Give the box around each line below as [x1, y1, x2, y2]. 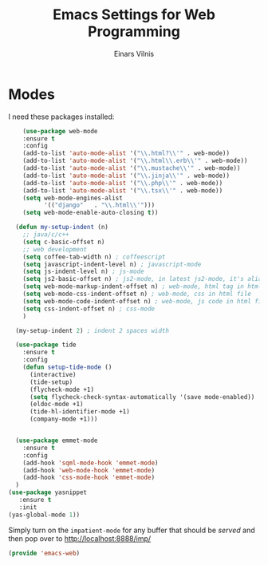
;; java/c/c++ [22, 231, 69, 239]
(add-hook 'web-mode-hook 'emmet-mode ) [22, 466, 156, 474]
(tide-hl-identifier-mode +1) [29, 408, 130, 416]
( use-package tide [15, 341, 77, 349]
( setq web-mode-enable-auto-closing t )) [22, 209, 159, 217]
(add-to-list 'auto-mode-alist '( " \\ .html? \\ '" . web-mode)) [22, 149, 230, 157]
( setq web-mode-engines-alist [22, 194, 124, 202]
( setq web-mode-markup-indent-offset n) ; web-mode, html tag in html [22, 282, 262, 290]
